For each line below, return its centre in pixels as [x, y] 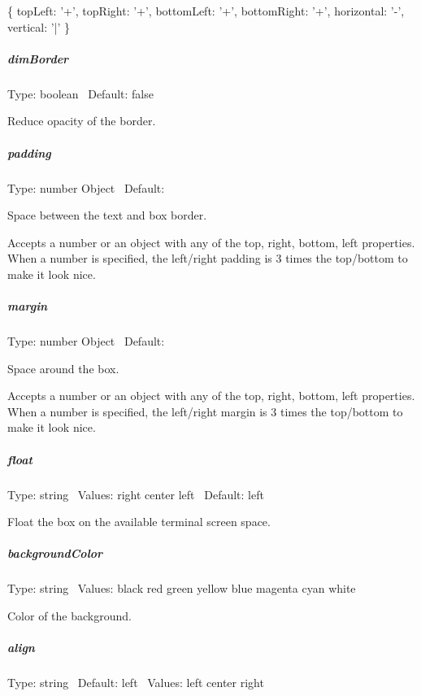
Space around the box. [63, 368]
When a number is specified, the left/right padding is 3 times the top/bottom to [208, 258]
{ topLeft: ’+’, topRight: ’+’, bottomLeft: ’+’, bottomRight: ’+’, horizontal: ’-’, [206, 11]
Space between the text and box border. [107, 215]
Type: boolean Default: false [80, 93]
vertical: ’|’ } [39, 26]
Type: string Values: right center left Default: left [136, 494]
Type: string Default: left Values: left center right [136, 683]
